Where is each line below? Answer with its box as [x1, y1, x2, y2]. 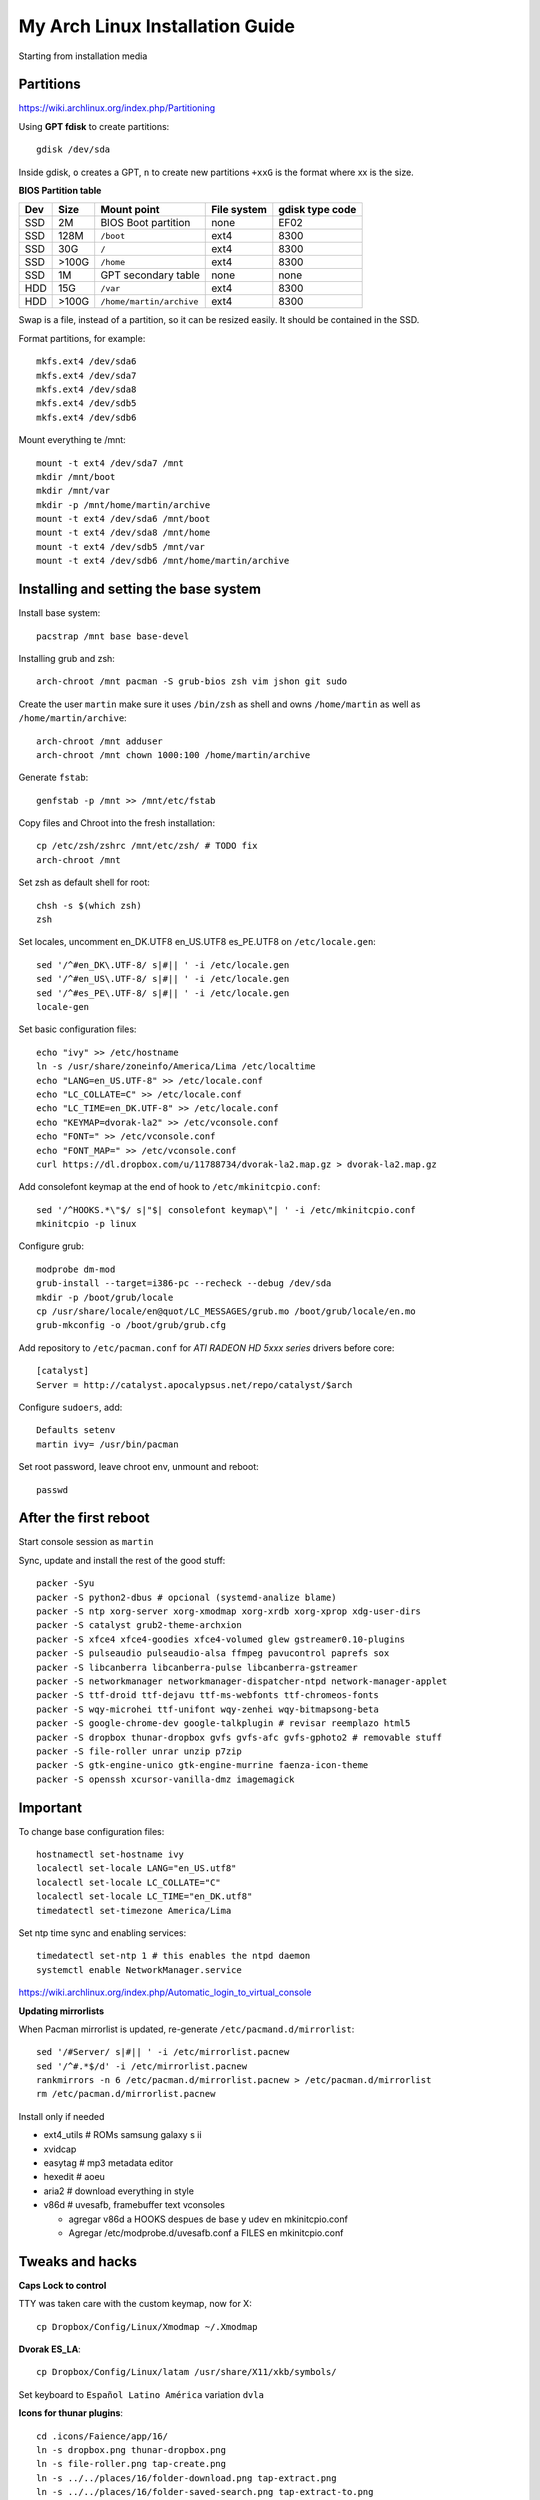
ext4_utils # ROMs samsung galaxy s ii [43, 2129, 202, 2141]
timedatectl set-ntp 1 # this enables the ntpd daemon [36, 1950, 311, 1962]
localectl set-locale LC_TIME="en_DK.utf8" [36, 1891, 253, 1902]
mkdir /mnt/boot [36, 471, 116, 482]
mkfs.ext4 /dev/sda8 [36, 383, 137, 395]
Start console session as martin [18, 1536, 154, 1548]
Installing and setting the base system [18, 581, 262, 598]
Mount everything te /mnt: [18, 434, 127, 446]
